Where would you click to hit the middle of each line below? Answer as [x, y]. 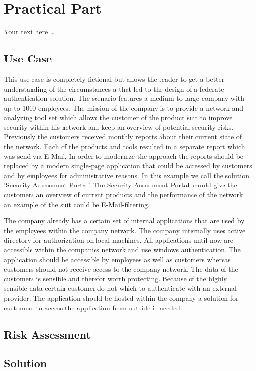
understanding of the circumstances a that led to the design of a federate [114, 88]
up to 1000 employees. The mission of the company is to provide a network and [124, 108]
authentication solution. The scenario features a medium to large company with [124, 98]
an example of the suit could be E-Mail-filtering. [77, 204]
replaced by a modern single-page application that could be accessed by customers [128, 166]
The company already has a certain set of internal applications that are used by [124, 221]
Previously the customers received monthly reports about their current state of [123, 137]
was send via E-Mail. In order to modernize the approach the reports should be [124, 156]
